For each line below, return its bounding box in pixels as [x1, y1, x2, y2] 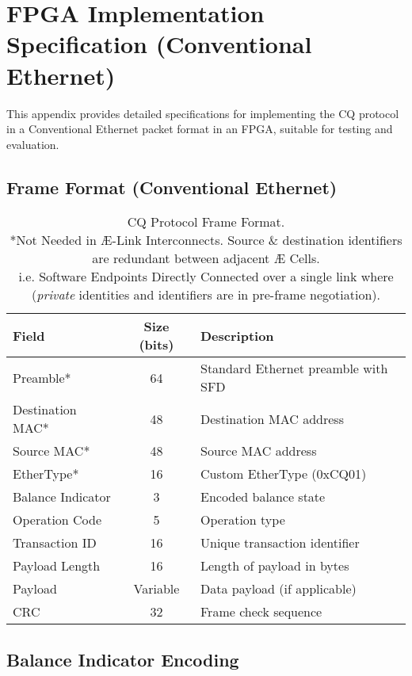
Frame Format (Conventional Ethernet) [6, 174, 338, 199]
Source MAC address [200, 441, 317, 460]
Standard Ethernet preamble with [200, 359, 388, 378]
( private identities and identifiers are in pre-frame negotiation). [31, 285, 380, 304]
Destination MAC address [200, 409, 344, 428]
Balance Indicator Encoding [6, 647, 239, 671]
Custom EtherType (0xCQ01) [200, 464, 367, 483]
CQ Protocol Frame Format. [127, 212, 285, 231]
